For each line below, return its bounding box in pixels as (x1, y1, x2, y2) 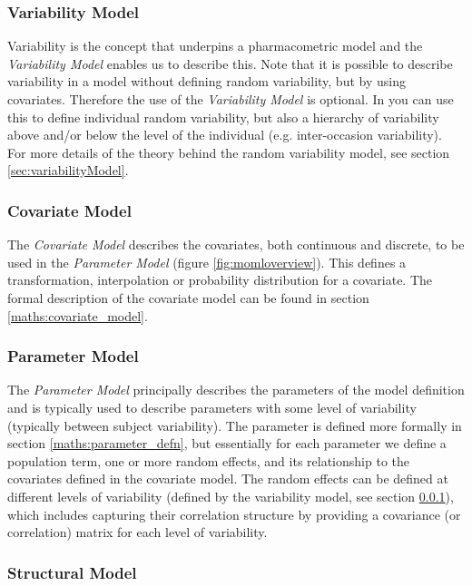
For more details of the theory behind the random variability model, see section (7, 142, 450, 161)
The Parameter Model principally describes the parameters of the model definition (7, 380, 465, 399)
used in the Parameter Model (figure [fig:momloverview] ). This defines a (7, 252, 407, 271)
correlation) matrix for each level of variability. (7, 523, 268, 542)
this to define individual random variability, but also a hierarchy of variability (7, 107, 439, 126)
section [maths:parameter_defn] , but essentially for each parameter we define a (7, 434, 447, 453)
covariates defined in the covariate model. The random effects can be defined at (7, 469, 448, 488)
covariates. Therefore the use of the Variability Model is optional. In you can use (7, 90, 454, 108)
